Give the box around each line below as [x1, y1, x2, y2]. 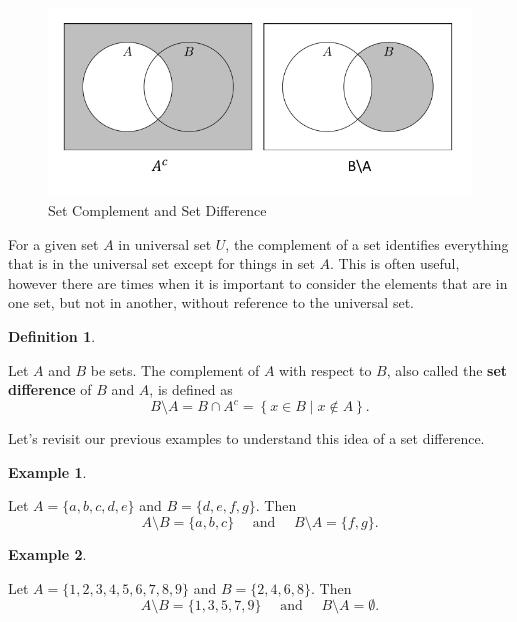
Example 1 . [8, 461, 87, 482]
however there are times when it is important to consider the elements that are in [8, 272, 508, 293]
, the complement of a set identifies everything [225, 233, 509, 254]
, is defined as [149, 379, 233, 400]
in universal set [118, 233, 212, 254]
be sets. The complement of [90, 359, 260, 380]
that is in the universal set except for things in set [8, 253, 315, 274]
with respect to [279, 359, 372, 380]
